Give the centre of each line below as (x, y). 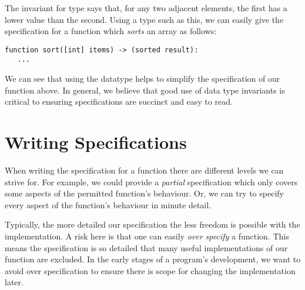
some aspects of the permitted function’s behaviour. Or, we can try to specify (144, 193)
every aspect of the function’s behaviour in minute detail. (108, 204)
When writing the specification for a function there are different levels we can (144, 170)
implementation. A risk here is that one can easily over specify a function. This (147, 236)
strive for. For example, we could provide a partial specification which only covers (151, 181)
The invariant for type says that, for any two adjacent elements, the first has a (146, 8)
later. (14, 282)
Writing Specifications (96, 142)
